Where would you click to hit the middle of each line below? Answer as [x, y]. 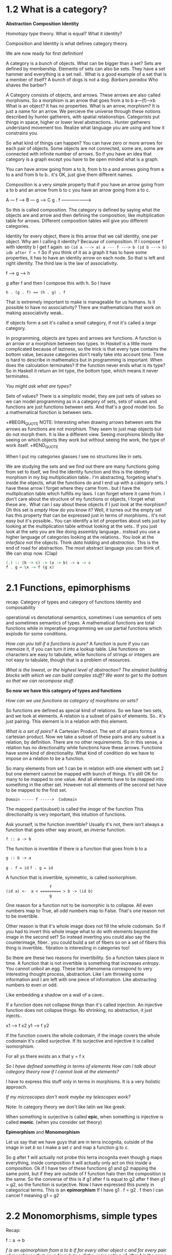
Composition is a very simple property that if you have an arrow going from [85, 184]
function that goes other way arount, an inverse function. [66, 830]
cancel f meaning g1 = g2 [33, 1196]
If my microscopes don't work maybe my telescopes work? [68, 1097]
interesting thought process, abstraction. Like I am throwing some [75, 974]
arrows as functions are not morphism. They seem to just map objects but [84, 429]
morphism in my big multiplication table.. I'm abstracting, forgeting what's [83, 477]
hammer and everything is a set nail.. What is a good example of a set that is [86, 74]
